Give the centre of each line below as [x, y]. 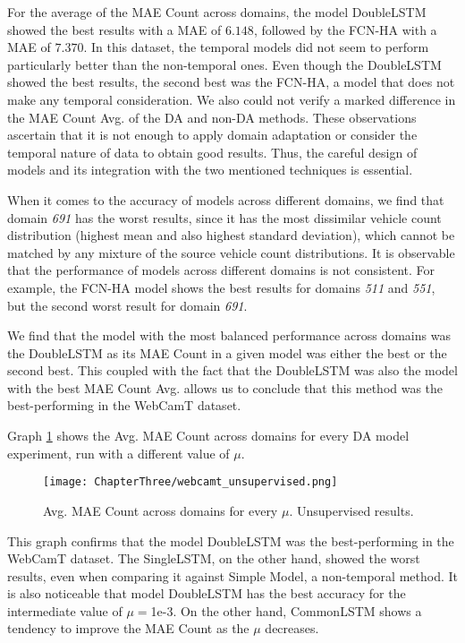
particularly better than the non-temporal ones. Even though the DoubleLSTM [224, 64]
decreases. [292, 628]
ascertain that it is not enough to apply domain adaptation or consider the [212, 135]
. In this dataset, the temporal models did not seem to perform [256, 47]
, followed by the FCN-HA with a [345, 29]
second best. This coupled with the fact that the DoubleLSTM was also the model [232, 370]
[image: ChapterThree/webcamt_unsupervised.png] [190, 482]
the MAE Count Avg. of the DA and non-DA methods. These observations [212, 117]
